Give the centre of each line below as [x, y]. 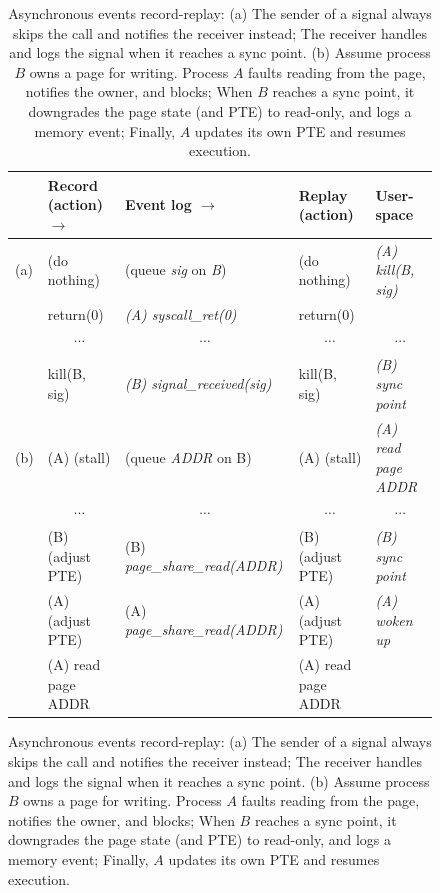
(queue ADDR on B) [188, 456]
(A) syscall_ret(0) [180, 313]
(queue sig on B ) [175, 269]
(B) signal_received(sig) [198, 383]
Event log [158, 204]
